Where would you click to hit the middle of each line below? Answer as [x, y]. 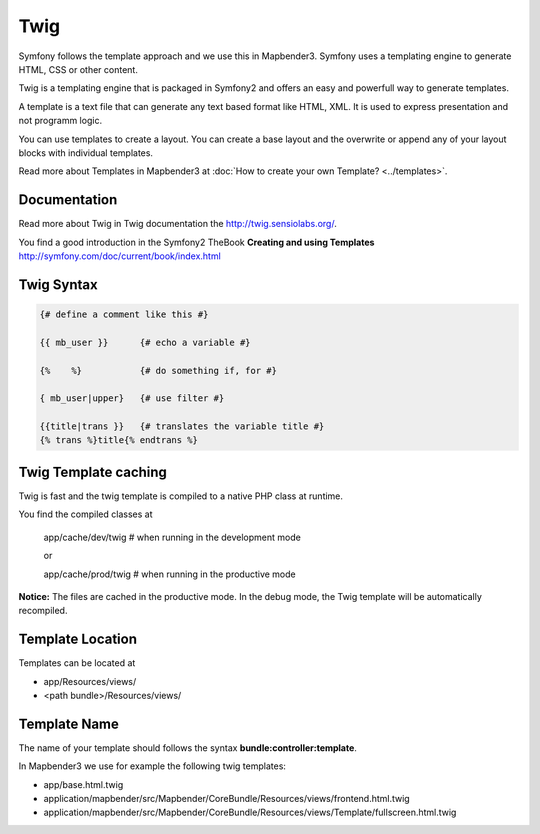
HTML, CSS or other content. [78, 69]
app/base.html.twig [83, 784]
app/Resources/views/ [90, 681]
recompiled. [43, 611]
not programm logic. [60, 121]
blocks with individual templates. [86, 152]
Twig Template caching [92, 471]
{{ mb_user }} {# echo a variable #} [145, 342]
